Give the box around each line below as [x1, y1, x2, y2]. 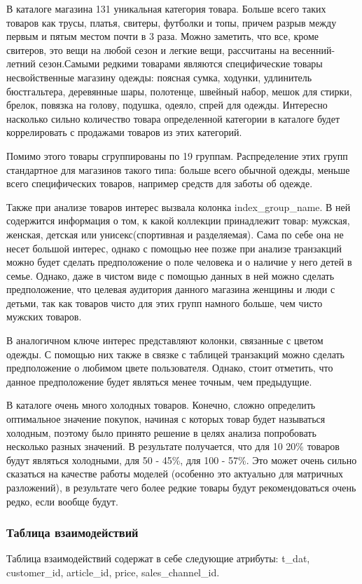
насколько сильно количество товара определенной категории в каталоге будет [6, 111, 340, 125]
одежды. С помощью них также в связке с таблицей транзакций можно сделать [6, 346, 344, 361]
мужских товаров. [6, 309, 82, 324]
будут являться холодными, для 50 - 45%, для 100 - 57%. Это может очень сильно [6, 452, 357, 467]
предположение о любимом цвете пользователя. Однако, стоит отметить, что [6, 360, 333, 375]
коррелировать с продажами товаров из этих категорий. [6, 125, 242, 140]
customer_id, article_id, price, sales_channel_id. [6, 565, 220, 579]
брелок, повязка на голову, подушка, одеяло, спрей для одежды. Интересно [6, 97, 328, 112]
